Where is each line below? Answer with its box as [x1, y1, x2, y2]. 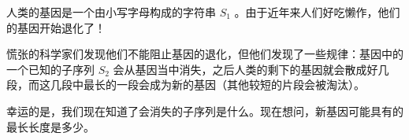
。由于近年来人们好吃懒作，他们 [234, 4, 400, 20]
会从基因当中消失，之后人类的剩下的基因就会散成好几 [113, 61, 389, 77]
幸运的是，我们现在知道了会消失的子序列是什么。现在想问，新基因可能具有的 [6, 102, 403, 119]
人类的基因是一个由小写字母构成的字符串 [6, 4, 216, 20]
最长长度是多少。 [6, 118, 95, 134]
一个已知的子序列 [6, 61, 95, 77]
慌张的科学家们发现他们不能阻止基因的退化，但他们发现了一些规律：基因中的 [6, 46, 403, 62]
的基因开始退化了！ [6, 19, 106, 35]
